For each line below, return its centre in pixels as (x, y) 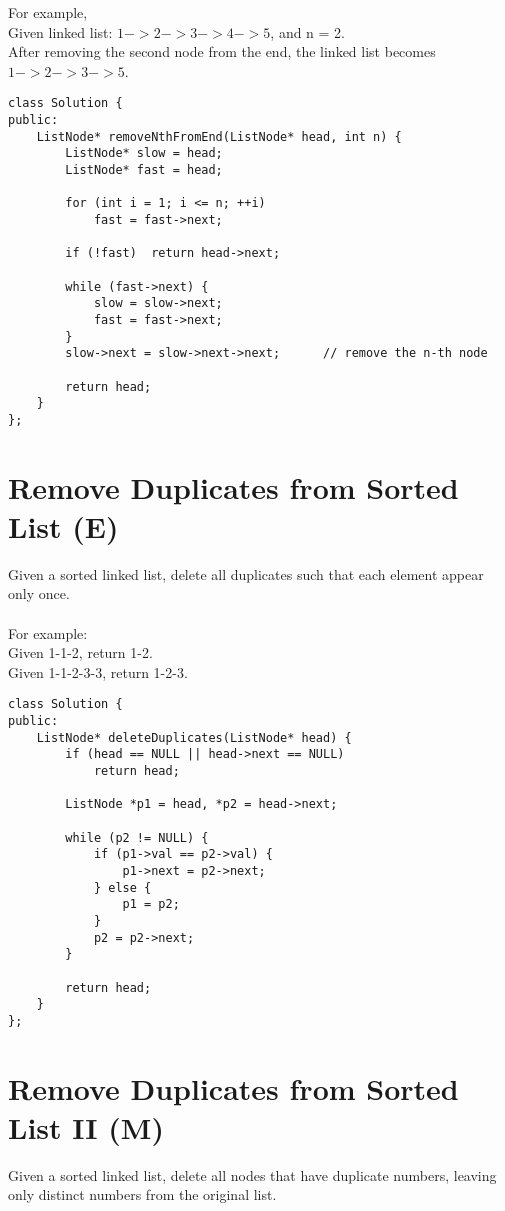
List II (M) (86, 1126)
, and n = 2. (308, 31)
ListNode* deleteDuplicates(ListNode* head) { (194, 737)
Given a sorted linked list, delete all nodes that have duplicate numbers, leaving (252, 1174)
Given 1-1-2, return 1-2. (80, 652)
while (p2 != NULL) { (137, 837)
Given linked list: (60, 31)
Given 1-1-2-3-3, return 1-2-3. (98, 671)
